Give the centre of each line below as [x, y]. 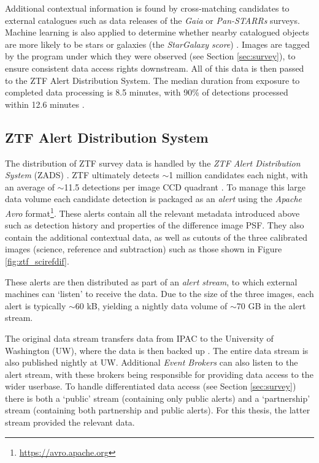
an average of [30, 186]
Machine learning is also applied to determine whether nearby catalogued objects [157, 32]
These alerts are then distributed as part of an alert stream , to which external [151, 281]
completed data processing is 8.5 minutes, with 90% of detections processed [147, 92]
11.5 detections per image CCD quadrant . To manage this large [185, 186]
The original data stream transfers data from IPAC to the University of [139, 338]
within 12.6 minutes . [45, 104]
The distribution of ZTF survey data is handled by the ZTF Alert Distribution [153, 163]
